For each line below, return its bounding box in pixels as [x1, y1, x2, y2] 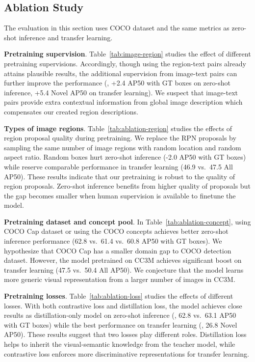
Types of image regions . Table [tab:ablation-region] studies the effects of [4, 123, 232, 133]
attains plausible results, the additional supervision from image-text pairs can [4, 68, 237, 78]
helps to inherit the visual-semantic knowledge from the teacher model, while [4, 339, 235, 349]
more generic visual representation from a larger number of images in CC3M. [4, 274, 235, 284]
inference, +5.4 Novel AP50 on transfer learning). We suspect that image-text [4, 87, 238, 97]
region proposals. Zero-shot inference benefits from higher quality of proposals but [4, 181, 251, 191]
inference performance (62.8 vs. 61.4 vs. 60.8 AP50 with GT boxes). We [4, 236, 222, 246]
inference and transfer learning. [19, 32, 113, 42]
